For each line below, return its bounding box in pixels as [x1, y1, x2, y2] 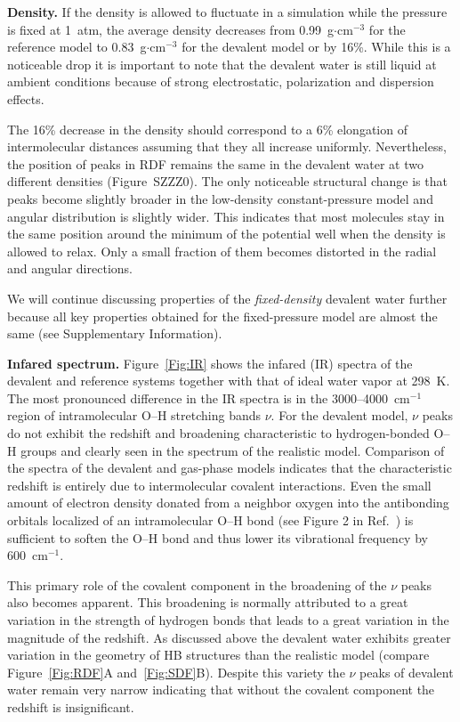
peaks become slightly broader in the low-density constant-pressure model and [7, 189, 433, 207]
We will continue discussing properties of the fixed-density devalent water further [7, 288, 448, 307]
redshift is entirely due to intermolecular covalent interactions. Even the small [7, 475, 432, 494]
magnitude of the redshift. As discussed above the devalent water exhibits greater [7, 628, 451, 646]
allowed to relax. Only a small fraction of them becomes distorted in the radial [7, 241, 437, 260]
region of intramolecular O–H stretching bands [7, 406, 261, 425]
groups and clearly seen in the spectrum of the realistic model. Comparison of [20, 441, 445, 459]
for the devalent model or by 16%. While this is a [182, 37, 451, 56]
